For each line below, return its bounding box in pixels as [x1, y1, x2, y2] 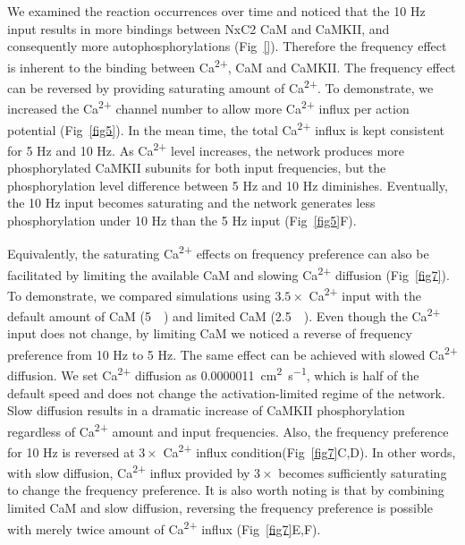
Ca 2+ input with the [309, 283, 421, 304]
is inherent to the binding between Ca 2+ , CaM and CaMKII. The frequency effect [7, 55, 456, 76]
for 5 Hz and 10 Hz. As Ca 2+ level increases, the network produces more [7, 138, 404, 159]
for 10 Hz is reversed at [7, 442, 135, 461]
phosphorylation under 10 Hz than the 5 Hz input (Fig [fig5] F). [7, 210, 357, 229]
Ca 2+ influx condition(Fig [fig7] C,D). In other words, [163, 439, 456, 461]
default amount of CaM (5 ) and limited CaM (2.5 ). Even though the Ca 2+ [7, 304, 441, 325]
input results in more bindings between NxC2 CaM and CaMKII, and [7, 19, 390, 38]
